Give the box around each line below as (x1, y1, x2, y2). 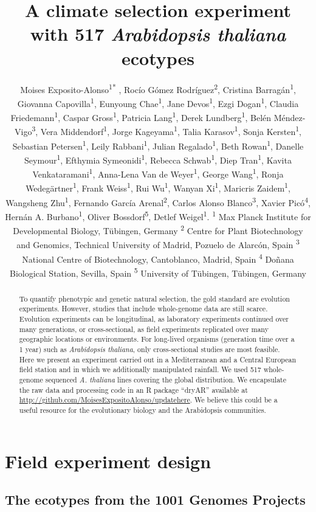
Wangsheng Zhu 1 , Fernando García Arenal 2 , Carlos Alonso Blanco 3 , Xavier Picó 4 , (5, 194, 311, 209)
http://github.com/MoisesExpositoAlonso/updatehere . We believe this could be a (19, 395, 278, 405)
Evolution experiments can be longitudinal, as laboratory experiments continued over (19, 314, 289, 324)
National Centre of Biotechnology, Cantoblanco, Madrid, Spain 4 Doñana (22, 251, 294, 265)
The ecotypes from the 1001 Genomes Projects (5, 490, 306, 509)
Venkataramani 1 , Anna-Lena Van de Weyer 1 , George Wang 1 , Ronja (32, 166, 284, 180)
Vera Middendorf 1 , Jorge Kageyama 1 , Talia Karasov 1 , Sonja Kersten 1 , (40, 123, 302, 137)
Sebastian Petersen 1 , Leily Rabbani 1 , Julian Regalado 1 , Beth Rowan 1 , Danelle (12, 137, 304, 152)
